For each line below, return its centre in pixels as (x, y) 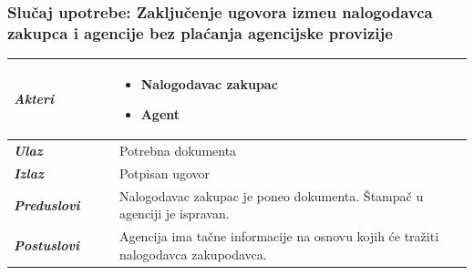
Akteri (34, 99)
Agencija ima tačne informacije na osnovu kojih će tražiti (279, 236)
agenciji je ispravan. (174, 214)
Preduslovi (47, 204)
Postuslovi (46, 245)
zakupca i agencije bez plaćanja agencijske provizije (200, 32)
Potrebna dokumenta (178, 151)
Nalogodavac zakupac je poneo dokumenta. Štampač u (271, 195)
